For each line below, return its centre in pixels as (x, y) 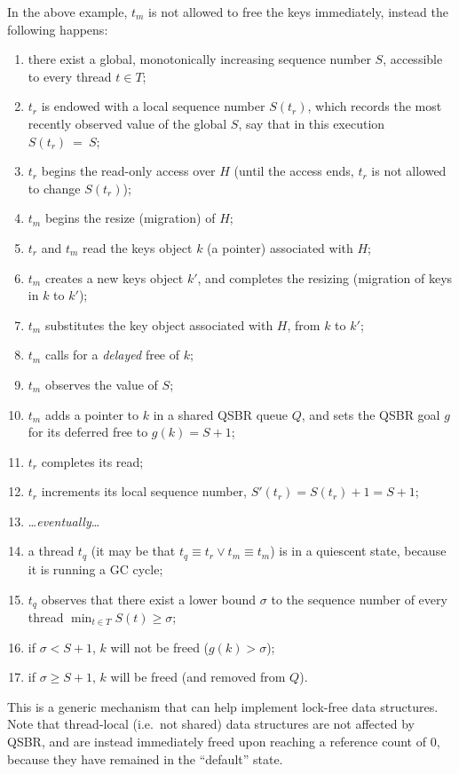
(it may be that (133, 551)
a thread (51, 551)
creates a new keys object (114, 277)
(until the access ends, (294, 171)
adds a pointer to (92, 414)
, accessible (413, 59)
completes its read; (92, 461)
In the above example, (67, 12)
